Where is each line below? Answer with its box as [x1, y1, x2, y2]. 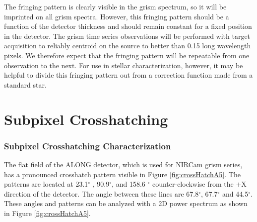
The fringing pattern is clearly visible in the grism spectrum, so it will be [4, 1, 227, 11]
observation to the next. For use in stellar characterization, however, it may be [4, 60, 243, 70]
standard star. [4, 79, 47, 90]
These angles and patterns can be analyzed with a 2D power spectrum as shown [4, 198, 248, 209]
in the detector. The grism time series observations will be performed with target [4, 30, 251, 41]
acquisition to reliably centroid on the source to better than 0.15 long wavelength [4, 40, 251, 51]
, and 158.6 [112, 179, 145, 189]
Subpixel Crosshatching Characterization [4, 139, 171, 152]
